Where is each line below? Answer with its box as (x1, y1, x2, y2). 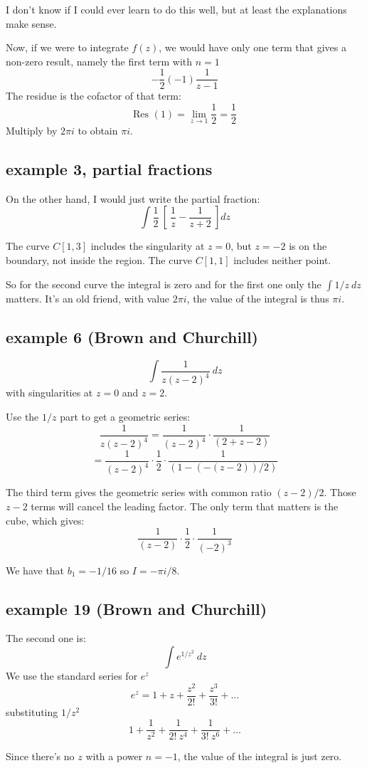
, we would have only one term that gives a (159, 40, 346, 55)
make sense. (6, 16, 57, 31)
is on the (289, 238, 327, 253)
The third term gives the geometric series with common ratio (6, 485, 272, 500)
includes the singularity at (90, 238, 205, 253)
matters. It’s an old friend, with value (6, 290, 170, 305)
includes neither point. (233, 253, 331, 268)
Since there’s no (6, 749, 75, 764)
